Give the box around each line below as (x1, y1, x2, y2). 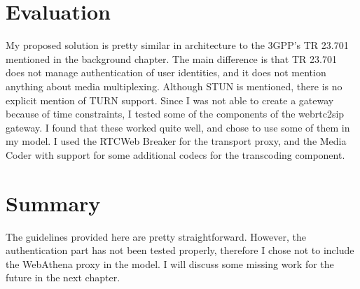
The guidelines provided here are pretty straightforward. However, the (6, 229, 307, 244)
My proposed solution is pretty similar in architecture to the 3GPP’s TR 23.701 (6, 38, 349, 52)
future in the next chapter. (6, 270, 120, 285)
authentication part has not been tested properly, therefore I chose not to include (6, 243, 354, 258)
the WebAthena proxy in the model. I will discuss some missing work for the (6, 256, 334, 271)
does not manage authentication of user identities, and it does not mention (6, 65, 326, 80)
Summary (6, 188, 101, 217)
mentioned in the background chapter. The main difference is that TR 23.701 (6, 51, 337, 66)
